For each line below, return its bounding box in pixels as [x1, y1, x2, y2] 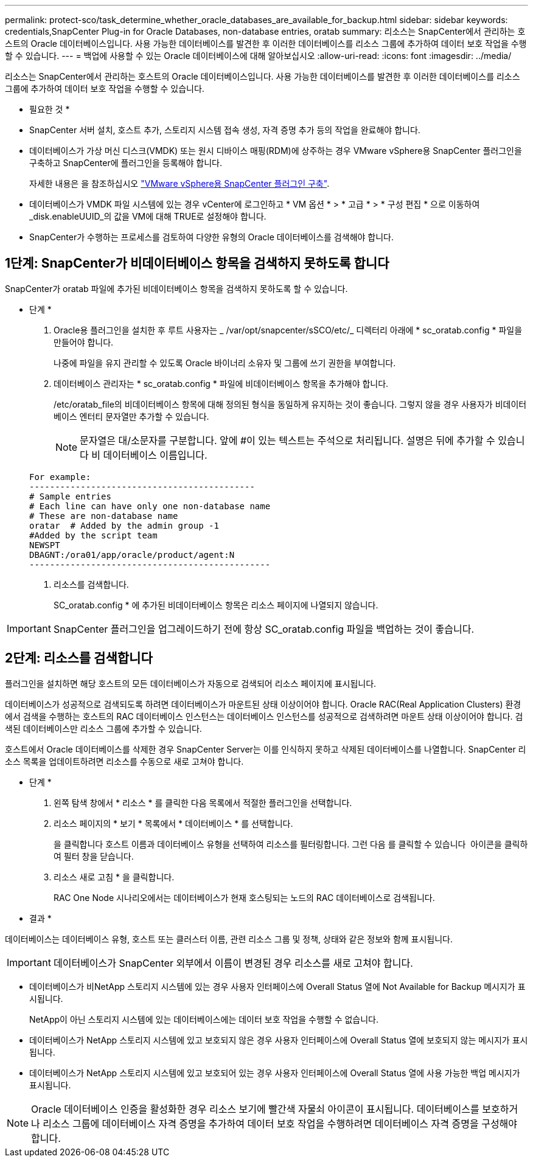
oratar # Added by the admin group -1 [29, 520, 219, 531]
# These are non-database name [29, 510, 178, 521]
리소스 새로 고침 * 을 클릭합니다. [54, 871, 175, 882]
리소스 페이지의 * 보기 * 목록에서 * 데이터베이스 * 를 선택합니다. [54, 818, 293, 829]
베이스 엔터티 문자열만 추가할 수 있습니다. [54, 411, 209, 422]
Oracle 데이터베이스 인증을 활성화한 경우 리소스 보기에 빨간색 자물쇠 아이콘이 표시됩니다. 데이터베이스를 [31, 1102, 479, 1115]
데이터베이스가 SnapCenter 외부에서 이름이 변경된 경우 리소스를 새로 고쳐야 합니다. [53, 956, 413, 969]
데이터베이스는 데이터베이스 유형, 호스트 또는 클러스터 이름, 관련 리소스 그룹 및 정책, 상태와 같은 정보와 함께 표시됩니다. [5, 933, 453, 944]
